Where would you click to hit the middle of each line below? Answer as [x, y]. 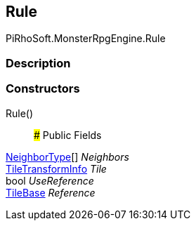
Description [38, 63]
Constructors [43, 89]
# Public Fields [68, 135]
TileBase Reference [51, 192]
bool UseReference [50, 180]
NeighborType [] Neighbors [67, 157]
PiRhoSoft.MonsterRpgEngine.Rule [86, 39]
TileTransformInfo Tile [56, 168]
